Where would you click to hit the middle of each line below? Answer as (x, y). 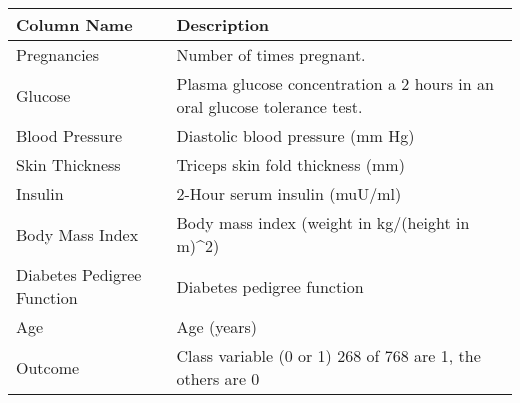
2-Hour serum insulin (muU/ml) (289, 193)
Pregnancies (58, 54)
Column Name (74, 24)
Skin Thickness (68, 164)
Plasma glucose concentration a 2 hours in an (335, 83)
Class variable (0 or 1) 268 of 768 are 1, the (328, 355)
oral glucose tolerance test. (269, 106)
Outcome (48, 367)
